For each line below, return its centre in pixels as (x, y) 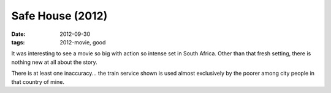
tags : (18, 42)
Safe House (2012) (59, 16)
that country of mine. (38, 81)
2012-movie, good (83, 42)
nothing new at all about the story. (54, 62)
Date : (18, 34)
